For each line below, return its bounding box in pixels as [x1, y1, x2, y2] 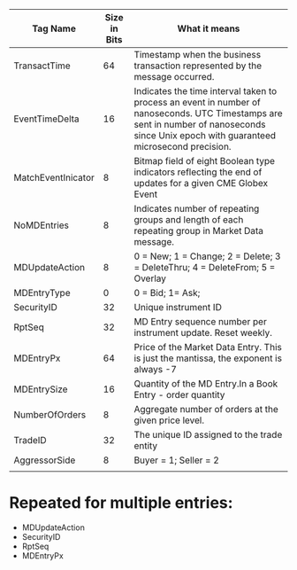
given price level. [133, 414, 205, 426]
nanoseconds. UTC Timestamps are [133, 107, 283, 119]
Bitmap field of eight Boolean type [133, 155, 276, 167]
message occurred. [133, 71, 215, 82]
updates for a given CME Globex [133, 177, 268, 189]
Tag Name [32, 22, 77, 35]
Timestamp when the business [133, 49, 262, 60]
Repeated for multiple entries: [9, 493, 233, 513]
